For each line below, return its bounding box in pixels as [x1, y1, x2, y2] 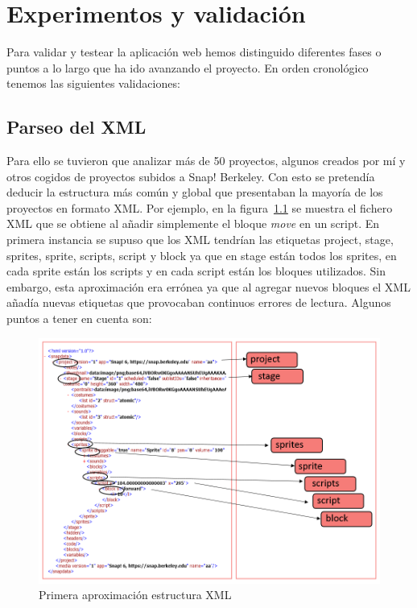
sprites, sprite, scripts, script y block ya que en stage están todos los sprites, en [6, 246, 397, 263]
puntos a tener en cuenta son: [6, 310, 152, 327]
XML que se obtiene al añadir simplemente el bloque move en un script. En [6, 215, 380, 232]
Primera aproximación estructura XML [39, 586, 232, 603]
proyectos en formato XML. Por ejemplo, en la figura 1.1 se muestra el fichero [6, 199, 393, 216]
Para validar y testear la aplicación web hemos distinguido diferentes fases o [6, 43, 382, 60]
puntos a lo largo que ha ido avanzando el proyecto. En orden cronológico [6, 59, 369, 76]
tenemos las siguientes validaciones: [6, 75, 180, 92]
